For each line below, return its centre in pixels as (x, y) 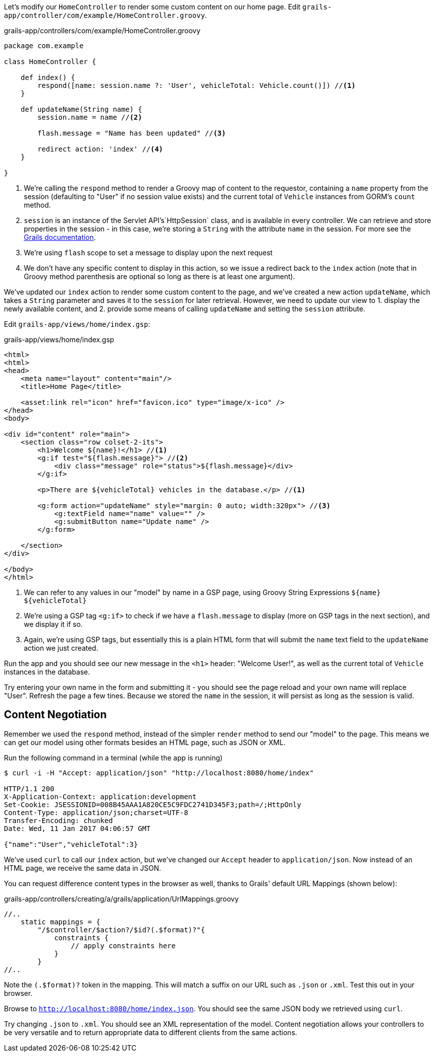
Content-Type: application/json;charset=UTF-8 (96, 812)
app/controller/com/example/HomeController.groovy (105, 15)
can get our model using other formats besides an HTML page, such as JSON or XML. (145, 742)
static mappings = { (60, 922)
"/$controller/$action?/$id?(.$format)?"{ (121, 930)
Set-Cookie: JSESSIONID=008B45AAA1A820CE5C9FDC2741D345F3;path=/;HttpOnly (153, 804)
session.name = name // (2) (90, 117)
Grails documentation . (60, 237)
